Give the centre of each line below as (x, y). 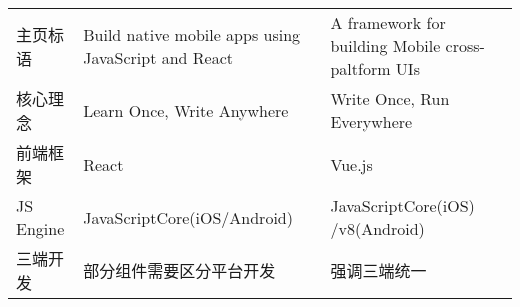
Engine (40, 228)
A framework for (388, 22)
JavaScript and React (158, 57)
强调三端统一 (378, 270)
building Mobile (385, 45)
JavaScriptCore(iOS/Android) (188, 217)
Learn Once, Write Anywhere (186, 110)
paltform (360, 68)
